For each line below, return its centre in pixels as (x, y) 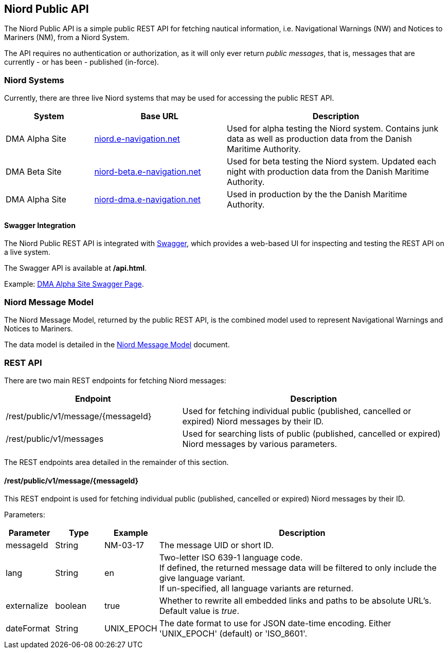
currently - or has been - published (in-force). (82, 62)
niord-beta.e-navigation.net (148, 172)
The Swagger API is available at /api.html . (76, 268)
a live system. (27, 252)
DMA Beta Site (34, 172)
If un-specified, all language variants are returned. (256, 589)
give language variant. (202, 578)
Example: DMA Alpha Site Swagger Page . (74, 284)
